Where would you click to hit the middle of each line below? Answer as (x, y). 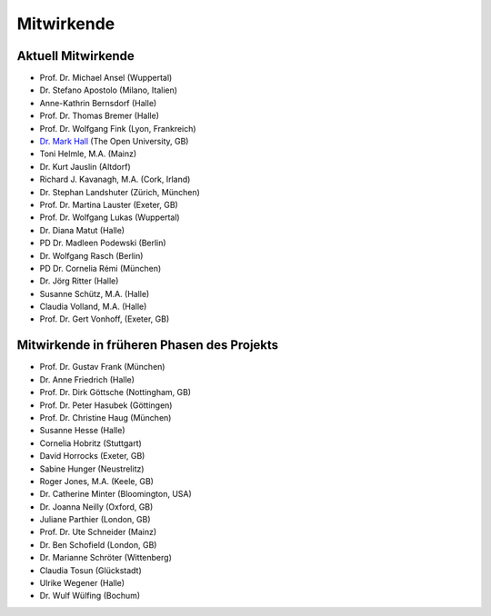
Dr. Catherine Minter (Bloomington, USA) (116, 494)
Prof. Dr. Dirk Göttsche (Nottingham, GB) (115, 392)
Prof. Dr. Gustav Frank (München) (102, 367)
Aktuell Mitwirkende (76, 56)
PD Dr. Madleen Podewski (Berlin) (103, 243)
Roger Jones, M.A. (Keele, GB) (97, 481)
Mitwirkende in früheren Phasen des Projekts (148, 345)
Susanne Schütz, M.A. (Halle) (95, 293)
